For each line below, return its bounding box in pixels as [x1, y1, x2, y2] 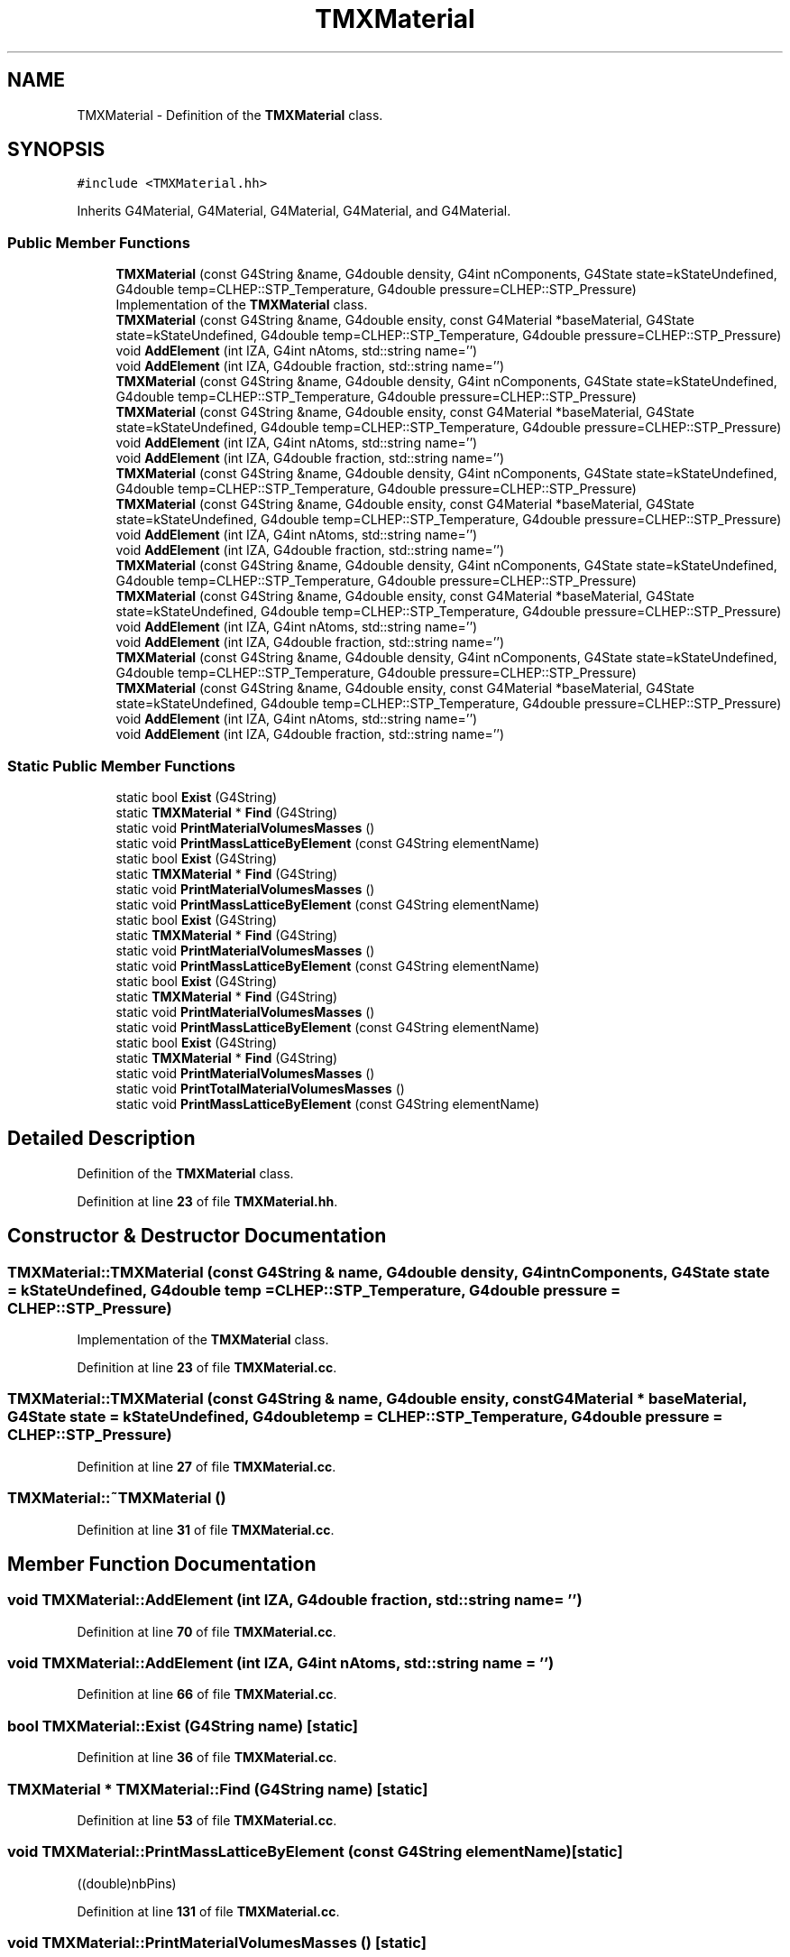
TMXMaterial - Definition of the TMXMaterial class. [77, 106, 383, 123]
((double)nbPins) [77, 1875, 177, 1891]
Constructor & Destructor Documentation [7, 1224, 387, 1248]
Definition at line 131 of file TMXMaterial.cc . [77, 1903, 340, 1919]
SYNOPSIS [7, 138, 106, 162]
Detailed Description [7, 1127, 196, 1150]
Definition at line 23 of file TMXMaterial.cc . [77, 1360, 337, 1375]
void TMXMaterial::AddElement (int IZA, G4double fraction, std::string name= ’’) [7, 1591, 583, 1610]
